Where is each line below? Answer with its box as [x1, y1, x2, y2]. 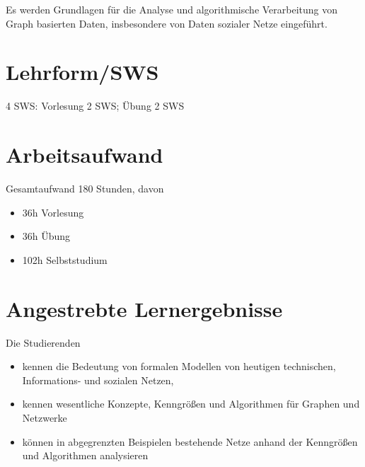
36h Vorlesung [22, 204, 84, 219]
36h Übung [22, 229, 71, 243]
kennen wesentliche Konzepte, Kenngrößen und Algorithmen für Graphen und [22, 396, 360, 411]
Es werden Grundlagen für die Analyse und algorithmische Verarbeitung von [6, 2, 338, 16]
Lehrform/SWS [6, 57, 159, 86]
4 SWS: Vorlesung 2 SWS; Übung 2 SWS [6, 98, 185, 113]
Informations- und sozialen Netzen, [22, 372, 174, 387]
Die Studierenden [6, 335, 81, 350]
